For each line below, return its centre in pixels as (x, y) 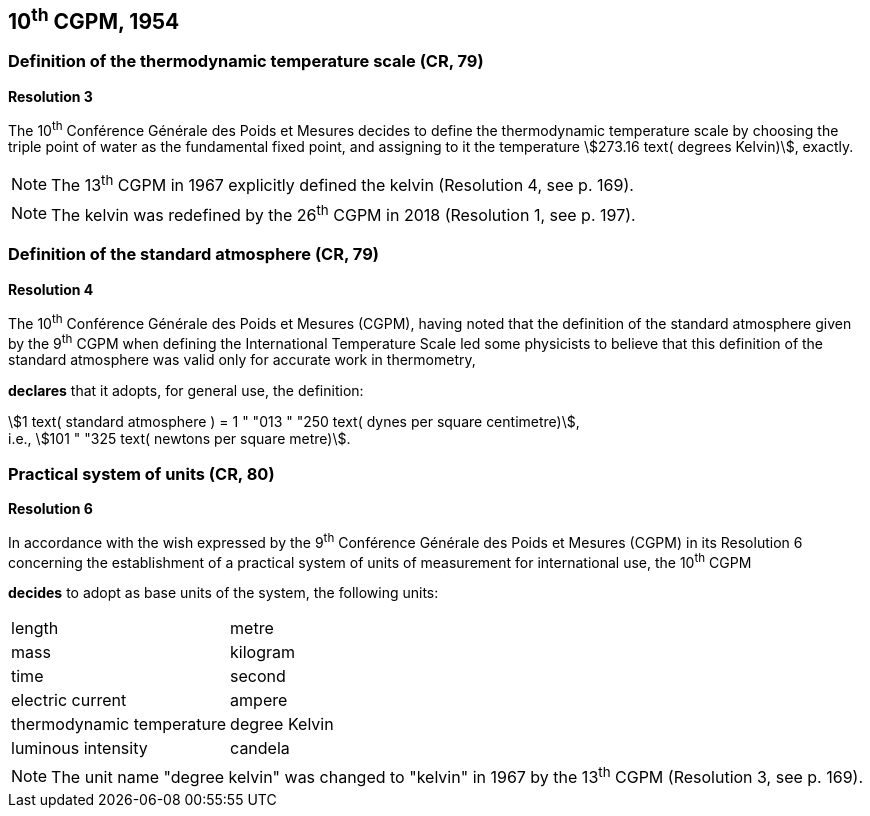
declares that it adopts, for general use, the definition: (186, 391)
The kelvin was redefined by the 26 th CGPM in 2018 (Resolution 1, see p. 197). (343, 213)
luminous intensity (79, 748)
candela (260, 748)
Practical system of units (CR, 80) (141, 473)
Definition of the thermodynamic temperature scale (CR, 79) (246, 61)
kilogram (263, 652)
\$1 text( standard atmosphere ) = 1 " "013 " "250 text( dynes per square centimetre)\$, (294, 422)
